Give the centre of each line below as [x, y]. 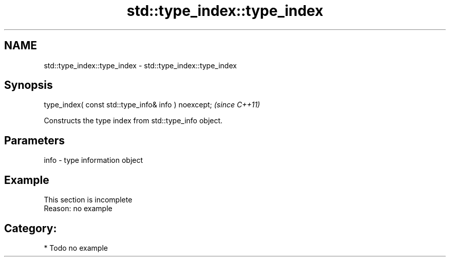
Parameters [34, 140]
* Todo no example [76, 248]
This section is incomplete [88, 200]
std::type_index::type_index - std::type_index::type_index [140, 65]
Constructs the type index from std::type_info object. [133, 121]
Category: [31, 228]
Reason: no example [78, 209]
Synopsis [29, 85]
